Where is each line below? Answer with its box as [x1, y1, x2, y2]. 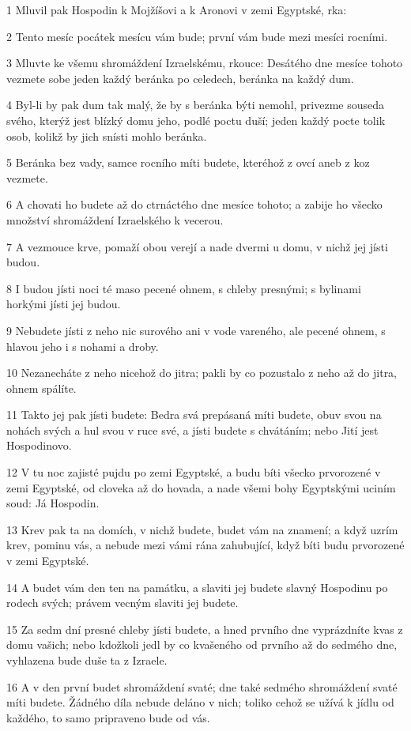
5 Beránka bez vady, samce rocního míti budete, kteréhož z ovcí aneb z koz [6, 154, 370, 171]
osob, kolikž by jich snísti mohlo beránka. [6, 127, 207, 144]
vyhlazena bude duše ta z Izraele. [6, 652, 168, 668]
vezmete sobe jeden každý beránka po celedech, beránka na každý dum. [6, 70, 354, 86]
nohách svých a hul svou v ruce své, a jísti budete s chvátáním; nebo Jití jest [6, 421, 379, 438]
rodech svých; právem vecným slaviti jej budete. [6, 594, 239, 611]
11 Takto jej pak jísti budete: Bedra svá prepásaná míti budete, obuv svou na [6, 406, 382, 423]
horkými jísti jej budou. [6, 296, 121, 312]
